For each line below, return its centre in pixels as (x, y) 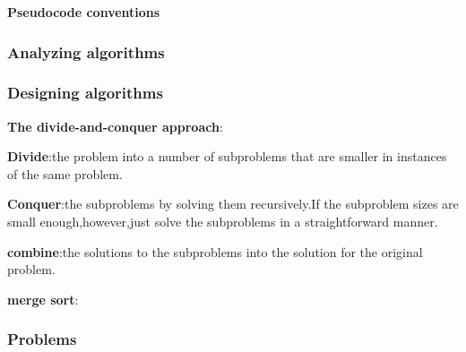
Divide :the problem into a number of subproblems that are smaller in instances (227, 156)
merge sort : (43, 299)
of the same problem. (65, 173)
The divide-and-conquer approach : (115, 126)
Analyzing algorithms (86, 52)
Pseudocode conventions (84, 12)
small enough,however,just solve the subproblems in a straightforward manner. (223, 222)
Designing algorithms (85, 93)
